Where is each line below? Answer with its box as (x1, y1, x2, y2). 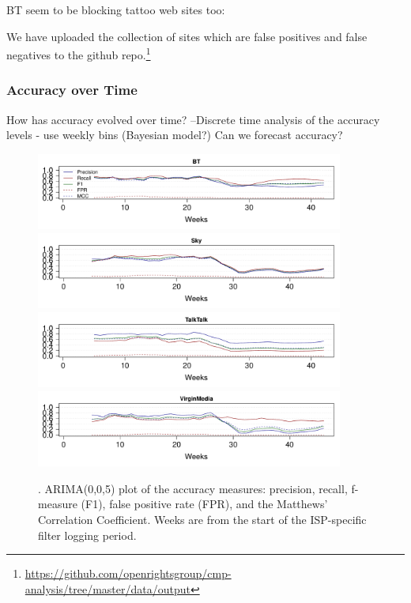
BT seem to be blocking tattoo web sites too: (6, 2, 225, 17)
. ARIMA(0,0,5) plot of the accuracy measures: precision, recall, (38, 480, 348, 496)
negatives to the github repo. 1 (6, 44, 151, 62)
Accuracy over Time (6, 80, 138, 100)
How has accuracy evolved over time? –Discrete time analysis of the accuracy (6, 111, 380, 127)
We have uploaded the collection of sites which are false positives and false (6, 28, 368, 44)
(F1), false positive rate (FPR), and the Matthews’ (81, 496, 328, 512)
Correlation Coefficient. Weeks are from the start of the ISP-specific (38, 511, 367, 527)
